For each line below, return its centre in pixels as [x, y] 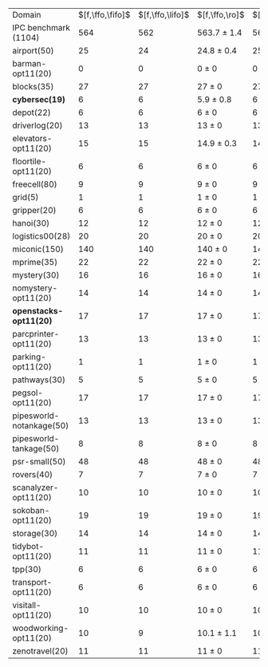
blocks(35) [33, 87]
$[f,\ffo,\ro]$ [221, 15]
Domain [27, 15]
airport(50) [33, 51]
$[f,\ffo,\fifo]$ [104, 15]
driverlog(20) [37, 125]
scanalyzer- [35, 487]
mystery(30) [36, 275]
